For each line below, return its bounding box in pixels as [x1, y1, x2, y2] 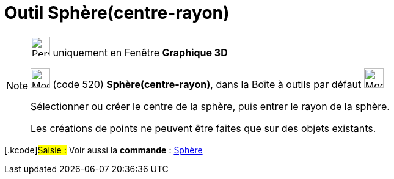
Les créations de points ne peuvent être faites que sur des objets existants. [31, 122, 376, 134]
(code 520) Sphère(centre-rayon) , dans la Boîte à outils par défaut [53, 78, 362, 90]
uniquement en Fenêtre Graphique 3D [53, 46, 228, 59]
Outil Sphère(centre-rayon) [4, 2, 230, 23]
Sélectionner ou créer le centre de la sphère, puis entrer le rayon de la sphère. [31, 100, 390, 112]
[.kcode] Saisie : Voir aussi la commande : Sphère [4, 144, 203, 155]
